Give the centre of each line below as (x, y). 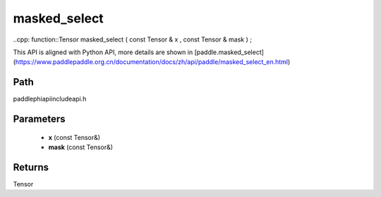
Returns (31, 167)
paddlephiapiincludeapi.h (50, 99)
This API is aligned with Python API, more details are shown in (103, 52)
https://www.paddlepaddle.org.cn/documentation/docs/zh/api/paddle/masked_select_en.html (152, 62)
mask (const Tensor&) (80, 147)
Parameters (39, 119)
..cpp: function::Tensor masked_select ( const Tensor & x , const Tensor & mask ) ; (132, 39)
